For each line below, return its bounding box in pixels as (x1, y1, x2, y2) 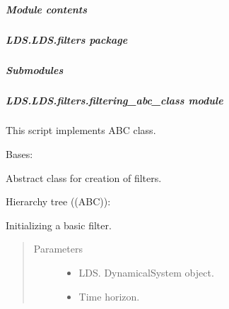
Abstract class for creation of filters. (6, 170, 162, 185)
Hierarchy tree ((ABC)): (6, 194, 111, 209)
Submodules (6, 62, 64, 77)
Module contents (6, 1, 87, 16)
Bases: (6, 147, 33, 162)
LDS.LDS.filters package (6, 32, 128, 47)
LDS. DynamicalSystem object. (78, 265, 214, 280)
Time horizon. (78, 289, 140, 303)
